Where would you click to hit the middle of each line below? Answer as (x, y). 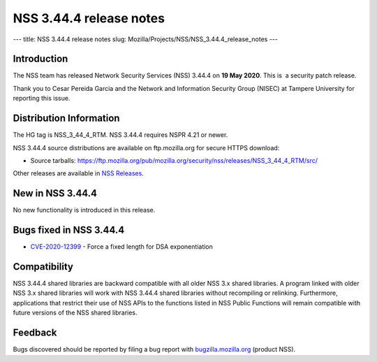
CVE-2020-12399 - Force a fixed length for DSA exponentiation (121, 247)
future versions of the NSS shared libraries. (75, 313)
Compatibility (43, 267)
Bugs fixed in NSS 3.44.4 (69, 230)
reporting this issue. (42, 99)
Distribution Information (66, 118)
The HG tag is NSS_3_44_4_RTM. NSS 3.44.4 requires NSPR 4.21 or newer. (120, 135)
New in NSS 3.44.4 (55, 193)
